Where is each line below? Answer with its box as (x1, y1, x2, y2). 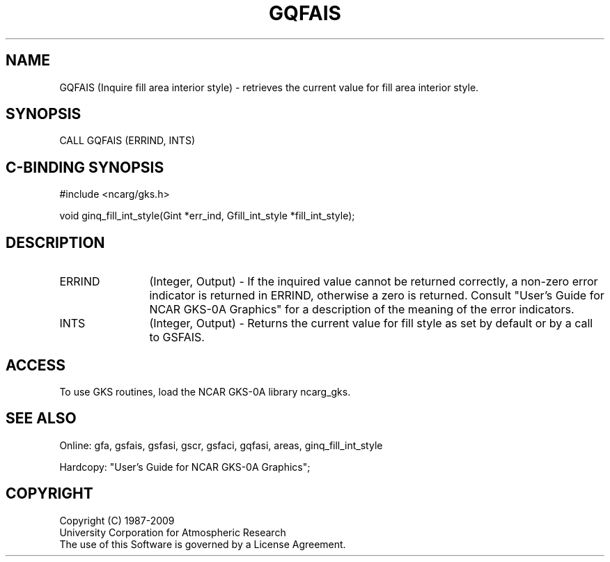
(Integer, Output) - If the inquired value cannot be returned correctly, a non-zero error (149, 274, 598, 289)
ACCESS (6, 356, 66, 374)
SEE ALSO (6, 409, 77, 428)
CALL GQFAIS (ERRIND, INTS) (59, 134, 195, 147)
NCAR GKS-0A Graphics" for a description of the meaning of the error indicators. (149, 302, 574, 317)
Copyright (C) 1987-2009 (59, 514, 175, 526)
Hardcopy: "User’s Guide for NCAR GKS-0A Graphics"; (59, 460, 311, 473)
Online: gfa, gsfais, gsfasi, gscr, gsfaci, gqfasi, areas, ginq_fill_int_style (59, 439, 383, 451)
